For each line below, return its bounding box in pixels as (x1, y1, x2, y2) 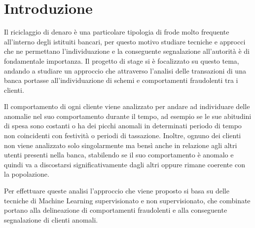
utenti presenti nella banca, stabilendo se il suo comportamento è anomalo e (4, 150, 234, 160)
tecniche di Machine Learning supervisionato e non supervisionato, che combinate (4, 195, 251, 205)
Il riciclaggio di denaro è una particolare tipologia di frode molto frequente (4, 27, 229, 37)
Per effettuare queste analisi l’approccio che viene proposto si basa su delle (4, 186, 229, 196)
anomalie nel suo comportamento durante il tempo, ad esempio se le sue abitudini (4, 111, 252, 121)
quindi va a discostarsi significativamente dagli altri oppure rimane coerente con (4, 159, 245, 169)
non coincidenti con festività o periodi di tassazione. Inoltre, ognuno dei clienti (4, 130, 241, 141)
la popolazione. (4, 169, 49, 179)
